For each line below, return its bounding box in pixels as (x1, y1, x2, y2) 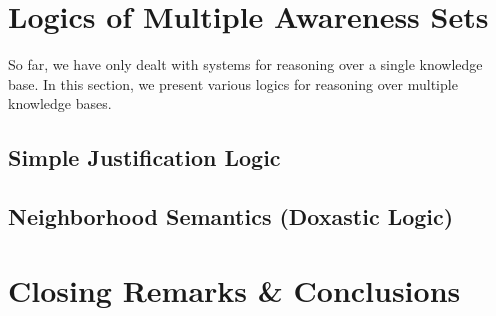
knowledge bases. (8, 93, 112, 114)
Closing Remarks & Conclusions (8, 269, 461, 310)
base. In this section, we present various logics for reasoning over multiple (8, 73, 458, 94)
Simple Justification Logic (8, 142, 281, 173)
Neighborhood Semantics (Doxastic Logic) (8, 201, 454, 232)
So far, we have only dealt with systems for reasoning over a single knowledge (8, 54, 483, 75)
